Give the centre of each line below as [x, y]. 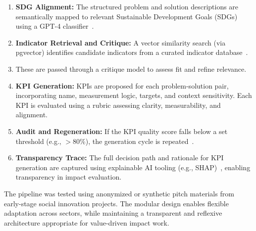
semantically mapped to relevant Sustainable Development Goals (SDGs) [127, 16]
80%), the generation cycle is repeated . [133, 141]
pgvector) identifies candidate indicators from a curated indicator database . [132, 52]
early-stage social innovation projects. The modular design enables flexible [116, 203]
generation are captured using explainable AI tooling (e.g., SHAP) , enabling [133, 167]
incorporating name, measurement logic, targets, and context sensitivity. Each [134, 95]
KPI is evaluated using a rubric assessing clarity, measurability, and [118, 105]
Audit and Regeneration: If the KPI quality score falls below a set [122, 131]
